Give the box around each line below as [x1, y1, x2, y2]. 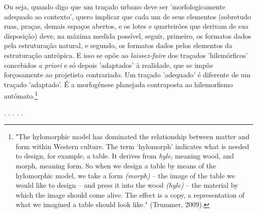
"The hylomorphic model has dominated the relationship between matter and [15, 131, 250, 142]
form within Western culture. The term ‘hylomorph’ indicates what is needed [15, 141, 249, 151]
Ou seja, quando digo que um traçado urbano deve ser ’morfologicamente [4, 1, 225, 11]
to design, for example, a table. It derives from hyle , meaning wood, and [15, 151, 234, 161]
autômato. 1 [4, 89, 38, 101]
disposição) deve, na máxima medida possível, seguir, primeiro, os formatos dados [4, 30, 252, 41]
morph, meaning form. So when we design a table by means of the [15, 160, 216, 170]
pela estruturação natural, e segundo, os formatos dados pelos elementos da [4, 40, 232, 51]
